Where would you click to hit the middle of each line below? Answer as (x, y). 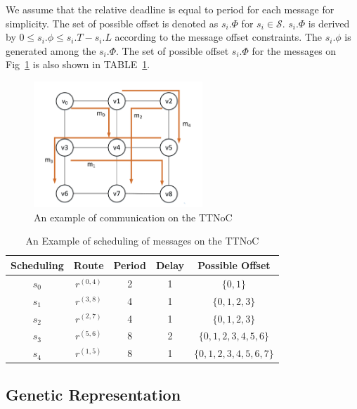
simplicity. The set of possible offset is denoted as (112, 23)
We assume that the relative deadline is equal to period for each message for (170, 9)
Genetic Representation (93, 394)
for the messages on (294, 50)
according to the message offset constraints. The (219, 37)
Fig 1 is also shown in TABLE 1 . (78, 64)
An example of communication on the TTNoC (133, 217)
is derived (329, 23)
